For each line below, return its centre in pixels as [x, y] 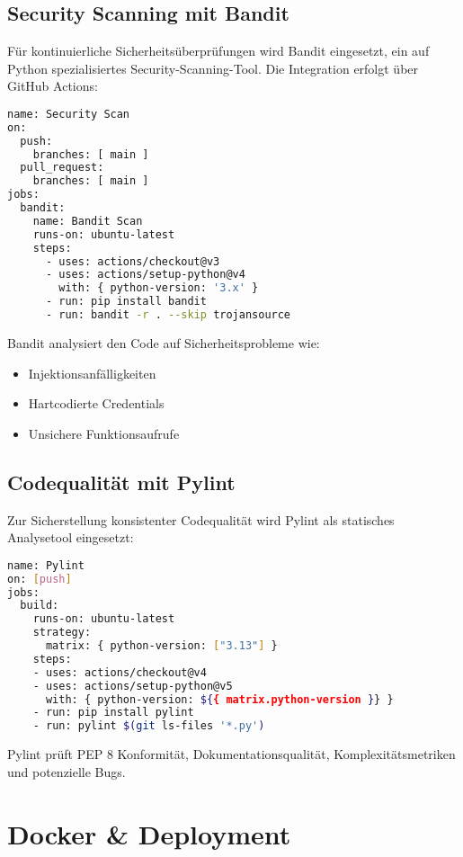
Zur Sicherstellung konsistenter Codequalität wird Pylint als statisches [201, 519]
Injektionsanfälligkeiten [92, 373]
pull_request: [62, 168]
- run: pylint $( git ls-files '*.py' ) [149, 726]
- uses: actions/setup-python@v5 [133, 686]
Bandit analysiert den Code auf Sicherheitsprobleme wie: [164, 342]
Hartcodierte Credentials [96, 403]
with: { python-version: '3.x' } [159, 288]
